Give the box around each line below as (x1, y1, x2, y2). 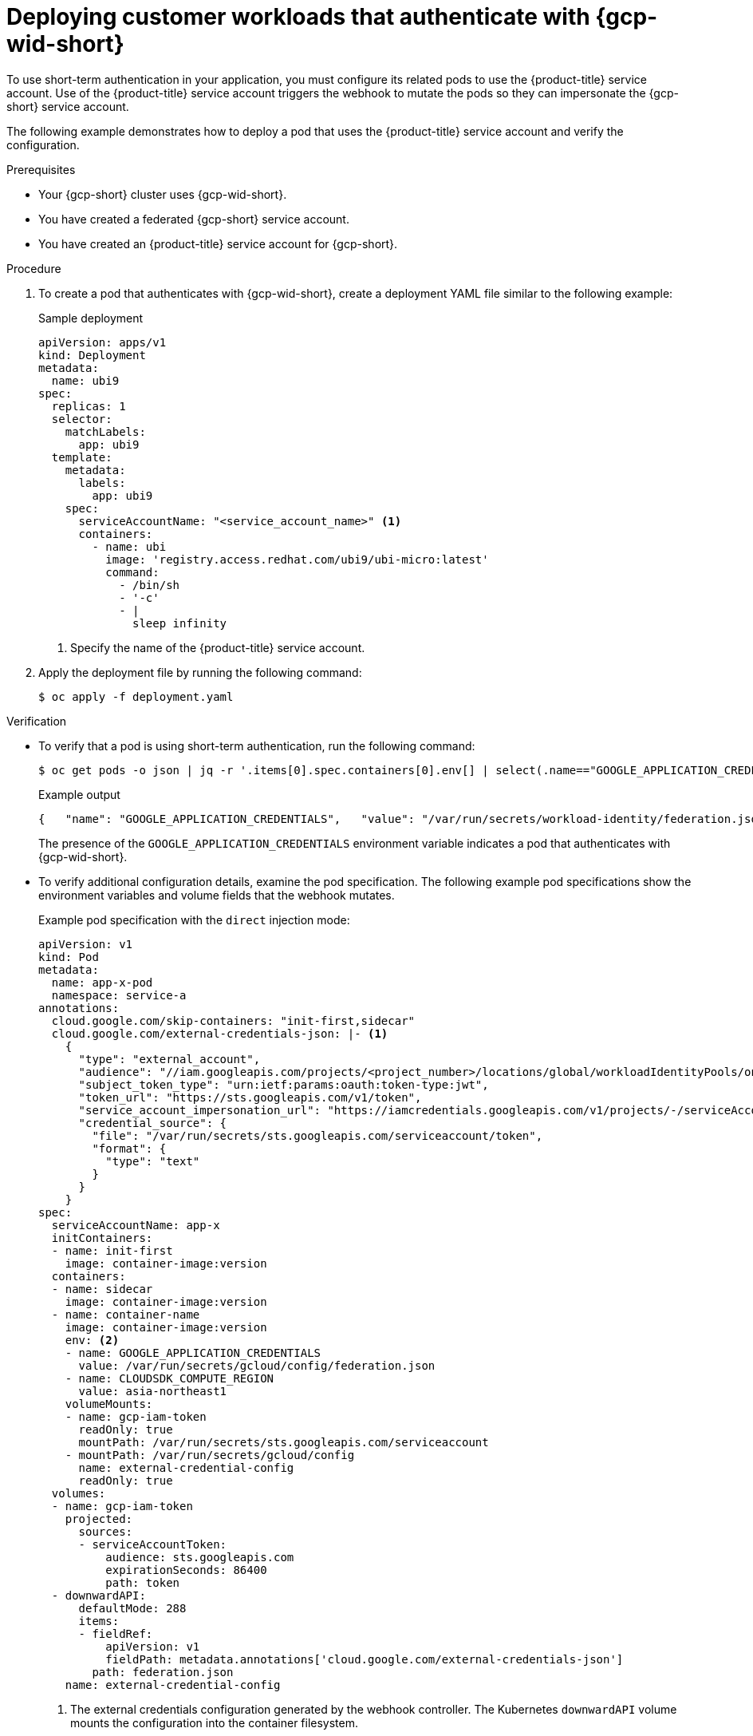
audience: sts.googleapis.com (105, 1550, 294, 1564)
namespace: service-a (51, 988, 187, 1002)
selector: (51, 412, 112, 425)
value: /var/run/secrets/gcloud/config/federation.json (78, 1358, 436, 1372)
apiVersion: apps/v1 (38, 335, 167, 349)
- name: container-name (51, 1307, 200, 1321)
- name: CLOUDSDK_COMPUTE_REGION (65, 1371, 274, 1385)
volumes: (51, 1486, 106, 1500)
